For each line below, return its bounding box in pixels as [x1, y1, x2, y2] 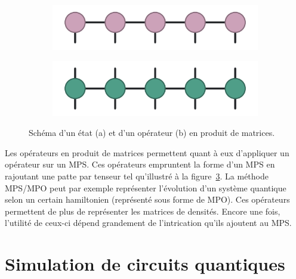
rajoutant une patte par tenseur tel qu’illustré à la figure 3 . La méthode [5, 169, 269, 182]
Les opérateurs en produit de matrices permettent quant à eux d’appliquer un [5, 146, 289, 159]
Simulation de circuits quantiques [5, 252, 285, 276]
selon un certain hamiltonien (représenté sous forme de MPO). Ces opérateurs [5, 193, 290, 206]
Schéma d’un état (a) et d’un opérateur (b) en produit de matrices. [29, 126, 275, 139]
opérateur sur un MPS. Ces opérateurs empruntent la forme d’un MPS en [5, 158, 275, 170]
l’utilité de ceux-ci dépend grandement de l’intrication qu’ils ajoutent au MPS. [5, 216, 292, 229]
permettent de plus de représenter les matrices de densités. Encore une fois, [5, 204, 280, 217]
